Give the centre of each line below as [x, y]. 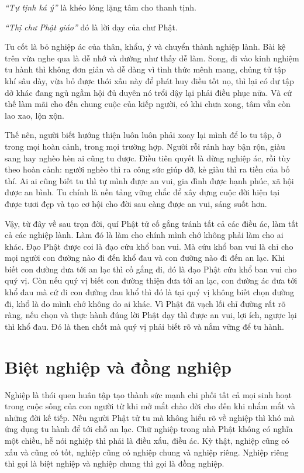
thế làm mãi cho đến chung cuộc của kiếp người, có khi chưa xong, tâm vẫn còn [148, 104]
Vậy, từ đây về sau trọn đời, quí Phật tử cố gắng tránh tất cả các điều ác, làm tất [152, 223]
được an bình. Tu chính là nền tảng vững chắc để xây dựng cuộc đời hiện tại [142, 192]
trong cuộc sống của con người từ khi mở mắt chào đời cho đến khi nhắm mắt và [150, 406]
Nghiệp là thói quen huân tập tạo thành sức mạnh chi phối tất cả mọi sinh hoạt [148, 394]
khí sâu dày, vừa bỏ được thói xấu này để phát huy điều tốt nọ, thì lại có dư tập [149, 80]
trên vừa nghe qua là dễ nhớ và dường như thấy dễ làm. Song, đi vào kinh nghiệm [152, 58]
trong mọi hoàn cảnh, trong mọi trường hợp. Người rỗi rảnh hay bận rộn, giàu [145, 146]
